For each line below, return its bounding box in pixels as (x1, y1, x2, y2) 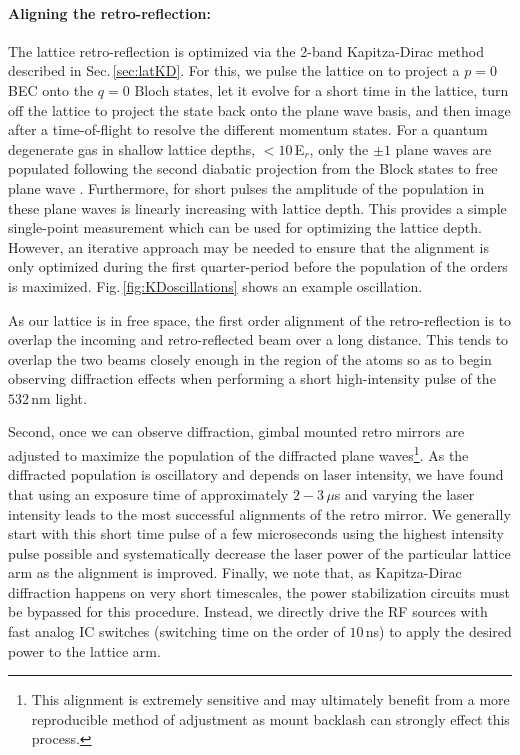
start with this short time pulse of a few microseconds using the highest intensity (8, 523, 504, 544)
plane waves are (395, 138, 492, 159)
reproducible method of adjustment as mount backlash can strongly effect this (31, 708, 510, 729)
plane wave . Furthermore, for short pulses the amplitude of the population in (8, 177, 485, 198)
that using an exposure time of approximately (8, 483, 289, 504)
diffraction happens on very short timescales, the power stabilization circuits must (8, 581, 510, 602)
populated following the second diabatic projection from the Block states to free (8, 158, 498, 179)
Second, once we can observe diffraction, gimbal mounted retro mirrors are (8, 421, 465, 442)
